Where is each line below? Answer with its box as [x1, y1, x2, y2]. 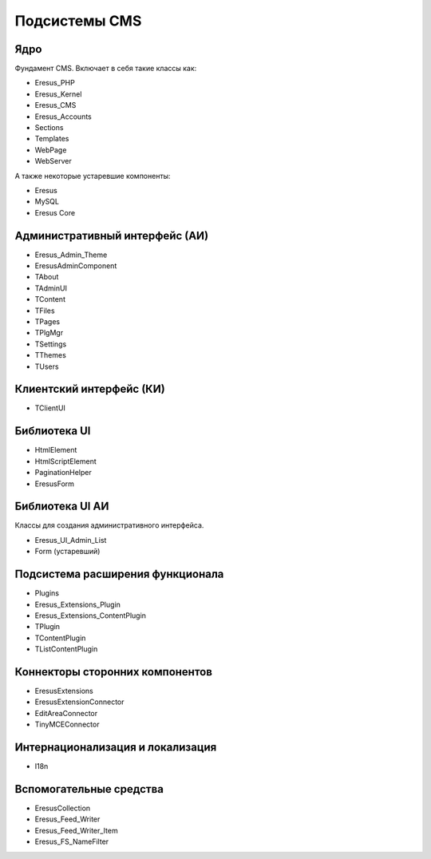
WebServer [34, 156, 72, 166]
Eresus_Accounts [34, 112, 92, 121]
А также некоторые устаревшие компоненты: [14, 171, 171, 180]
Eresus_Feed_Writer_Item [34, 825, 119, 835]
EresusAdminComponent [34, 261, 117, 271]
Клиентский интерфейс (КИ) [14, 382, 165, 396]
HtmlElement [34, 445, 77, 455]
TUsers [34, 362, 59, 371]
